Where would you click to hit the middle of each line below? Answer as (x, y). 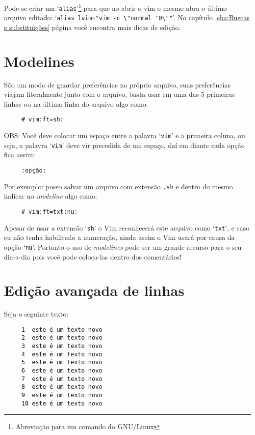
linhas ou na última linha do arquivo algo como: (76, 103)
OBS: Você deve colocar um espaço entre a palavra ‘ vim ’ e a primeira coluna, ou (125, 135)
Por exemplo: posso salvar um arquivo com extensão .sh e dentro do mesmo (118, 186)
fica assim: (20, 155)
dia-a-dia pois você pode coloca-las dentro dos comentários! (93, 256)
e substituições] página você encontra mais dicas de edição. (92, 27)
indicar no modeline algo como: (51, 196)
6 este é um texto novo (62, 371)
